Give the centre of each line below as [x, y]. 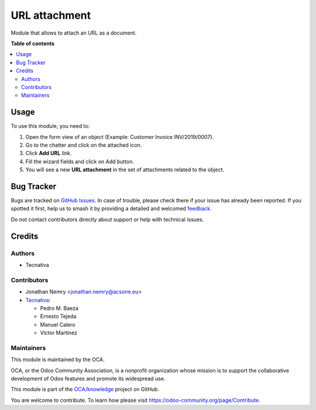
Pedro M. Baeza [59, 308]
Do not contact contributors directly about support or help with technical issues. [107, 219]
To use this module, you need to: [50, 126]
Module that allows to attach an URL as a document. [74, 33]
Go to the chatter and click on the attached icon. [84, 145]
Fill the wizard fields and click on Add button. [80, 161]
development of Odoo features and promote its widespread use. [88, 379]
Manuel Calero [58, 324]
